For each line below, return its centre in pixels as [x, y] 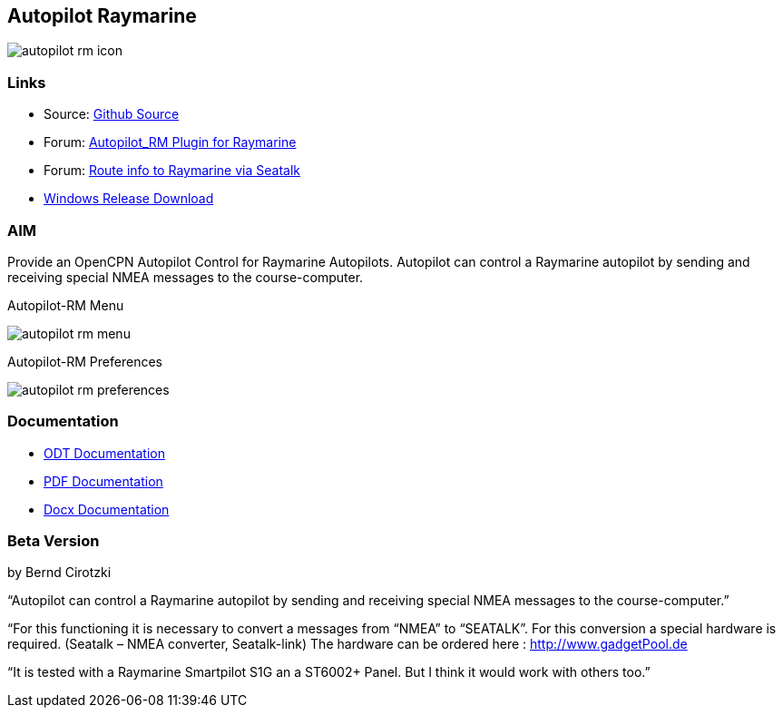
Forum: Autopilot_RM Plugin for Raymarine [170, 142]
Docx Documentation [107, 509]
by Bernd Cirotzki [59, 573]
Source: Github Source [112, 114]
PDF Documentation [103, 481]
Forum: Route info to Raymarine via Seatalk [172, 171]
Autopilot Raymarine [102, 16]
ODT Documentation [104, 453]
